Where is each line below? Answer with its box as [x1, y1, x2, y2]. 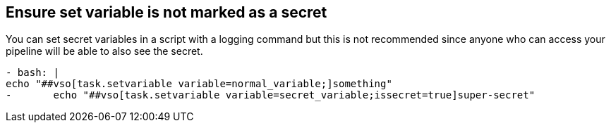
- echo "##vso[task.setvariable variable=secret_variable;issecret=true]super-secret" [6, 89, 536, 101]
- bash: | [6, 67, 59, 79]
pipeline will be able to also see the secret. [6, 45, 203, 58]
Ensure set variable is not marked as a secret [6, 4, 327, 21]
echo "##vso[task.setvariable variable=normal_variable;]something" [6, 78, 392, 90]
